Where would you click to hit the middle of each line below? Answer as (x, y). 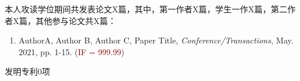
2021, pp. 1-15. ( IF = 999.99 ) (71, 51)
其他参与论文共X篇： (76, 20)
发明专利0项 (27, 71)
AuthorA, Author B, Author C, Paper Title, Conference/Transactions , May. (156, 40)
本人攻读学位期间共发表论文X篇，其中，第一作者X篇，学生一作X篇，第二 (146, 9)
